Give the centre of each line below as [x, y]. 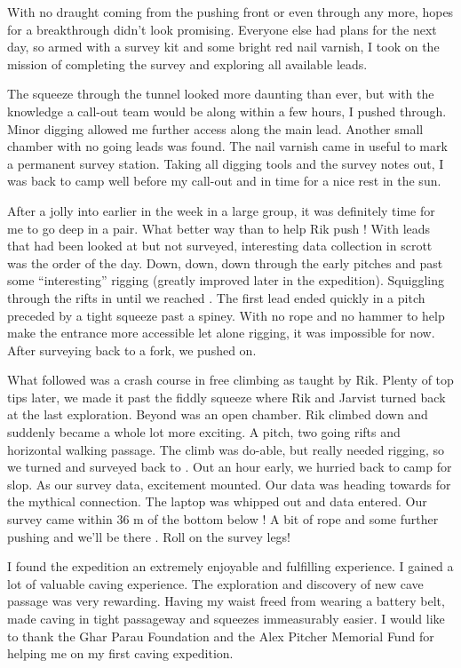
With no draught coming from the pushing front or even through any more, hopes [230, 12]
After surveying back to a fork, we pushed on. [132, 350]
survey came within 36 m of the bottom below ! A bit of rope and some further [223, 519]
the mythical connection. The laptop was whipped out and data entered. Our [217, 501]
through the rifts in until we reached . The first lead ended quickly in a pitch [216, 297]
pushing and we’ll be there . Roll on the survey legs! [149, 536]
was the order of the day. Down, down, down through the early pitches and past [225, 262]
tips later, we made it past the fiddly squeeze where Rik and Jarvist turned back [227, 397]
